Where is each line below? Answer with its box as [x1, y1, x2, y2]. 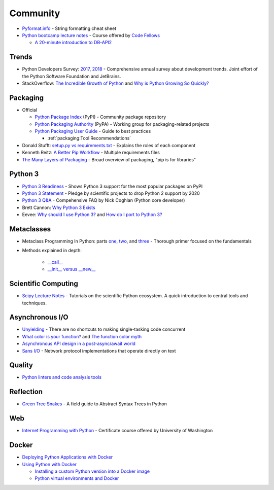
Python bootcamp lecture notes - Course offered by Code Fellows [22, 32, 160, 38]
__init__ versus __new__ [47, 266, 96, 272]
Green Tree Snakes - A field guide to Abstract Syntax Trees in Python [22, 401, 167, 407]
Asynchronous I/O [9, 313, 68, 322]
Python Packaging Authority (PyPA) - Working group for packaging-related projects [35, 121, 210, 127]
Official [22, 107, 38, 113]
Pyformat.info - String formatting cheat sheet [22, 25, 117, 31]
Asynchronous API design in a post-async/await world [22, 340, 135, 347]
